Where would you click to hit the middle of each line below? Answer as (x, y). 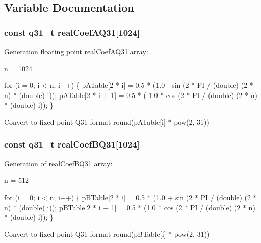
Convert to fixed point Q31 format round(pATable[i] (85, 121)
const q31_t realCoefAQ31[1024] (72, 32)
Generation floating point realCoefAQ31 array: (76, 51)
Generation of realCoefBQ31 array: (58, 163)
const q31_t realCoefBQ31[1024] (72, 144)
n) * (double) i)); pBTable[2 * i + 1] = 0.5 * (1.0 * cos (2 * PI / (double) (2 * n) (130, 207)
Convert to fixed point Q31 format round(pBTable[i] (85, 234)
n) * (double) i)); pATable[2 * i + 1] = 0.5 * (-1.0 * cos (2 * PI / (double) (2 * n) (131, 95)
